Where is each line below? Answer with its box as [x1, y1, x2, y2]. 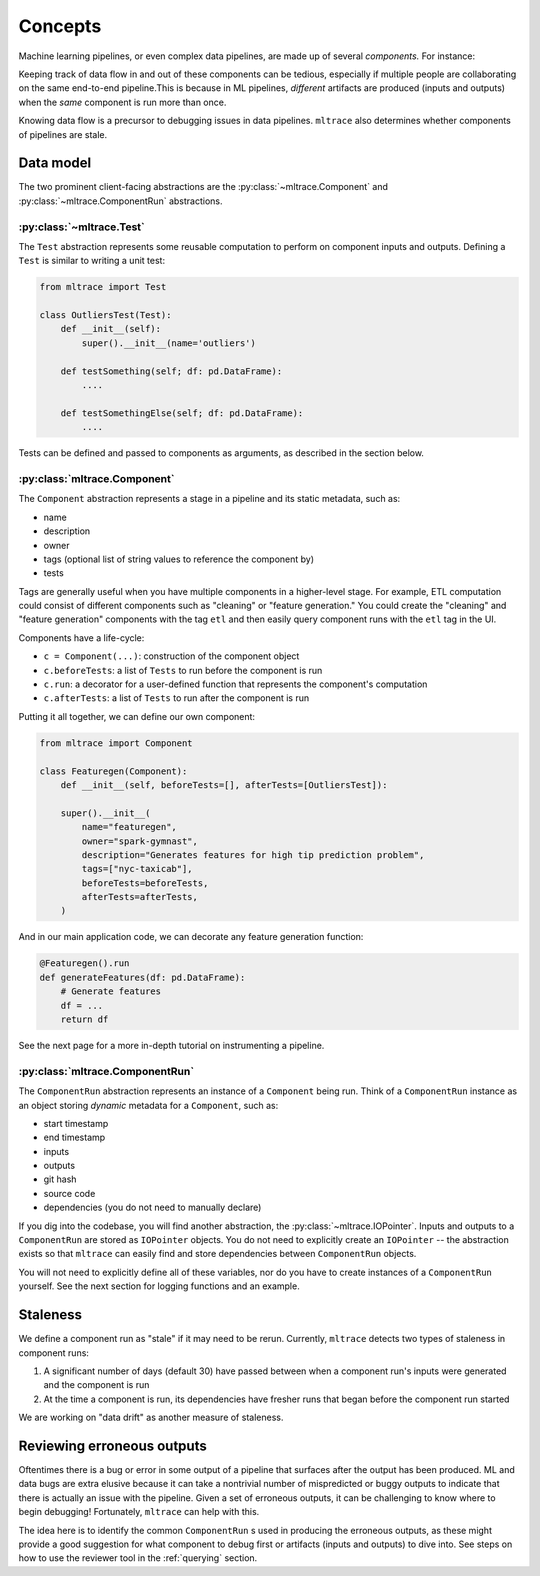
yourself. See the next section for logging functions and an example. [18, 1280, 300, 1292]
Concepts [18, 15, 102, 37]
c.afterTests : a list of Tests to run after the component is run [43, 692, 310, 704]
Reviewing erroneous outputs [18, 1437, 207, 1454]
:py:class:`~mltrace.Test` [18, 220, 145, 234]
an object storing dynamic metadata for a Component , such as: [18, 1099, 279, 1111]
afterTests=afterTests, [81, 891, 199, 903]
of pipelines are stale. [18, 128, 108, 140]
